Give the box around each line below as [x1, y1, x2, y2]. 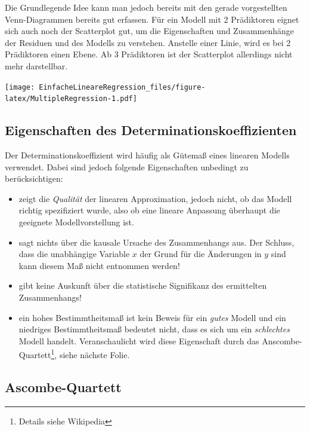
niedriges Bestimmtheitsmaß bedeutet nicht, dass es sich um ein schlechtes [18, 323, 290, 335]
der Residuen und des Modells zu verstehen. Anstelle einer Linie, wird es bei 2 [5, 36, 291, 48]
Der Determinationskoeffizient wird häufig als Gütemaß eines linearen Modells [5, 149, 290, 161]
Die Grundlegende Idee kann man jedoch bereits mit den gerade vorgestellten [5, 1, 287, 13]
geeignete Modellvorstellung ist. [18, 216, 134, 228]
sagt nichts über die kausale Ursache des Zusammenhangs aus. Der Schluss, [18, 236, 294, 248]
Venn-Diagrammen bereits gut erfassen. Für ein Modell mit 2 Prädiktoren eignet [5, 13, 299, 25]
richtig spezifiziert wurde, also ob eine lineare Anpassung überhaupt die [18, 204, 280, 216]
